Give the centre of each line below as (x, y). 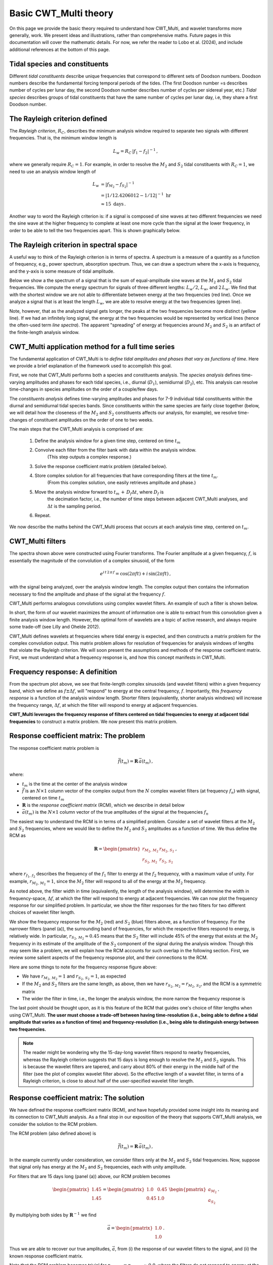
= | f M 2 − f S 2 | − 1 (118, 185)
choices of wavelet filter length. (42, 912)
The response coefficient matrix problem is (54, 748)
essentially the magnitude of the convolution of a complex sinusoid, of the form (92, 560)
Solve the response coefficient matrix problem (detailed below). (101, 466)
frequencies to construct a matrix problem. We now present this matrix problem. (93, 722)
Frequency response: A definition (63, 672)
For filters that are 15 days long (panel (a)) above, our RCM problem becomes (90, 1176)
